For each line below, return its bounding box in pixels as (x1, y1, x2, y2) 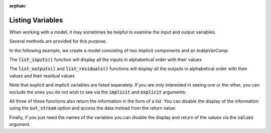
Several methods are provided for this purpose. (9, 38, 107, 44)
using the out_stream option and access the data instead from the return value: (9, 105, 177, 111)
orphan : (9, 3, 27, 8)
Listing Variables (9, 15, 63, 24)
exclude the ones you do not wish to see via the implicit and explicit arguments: (9, 89, 187, 95)
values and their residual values (9, 72, 75, 78)
